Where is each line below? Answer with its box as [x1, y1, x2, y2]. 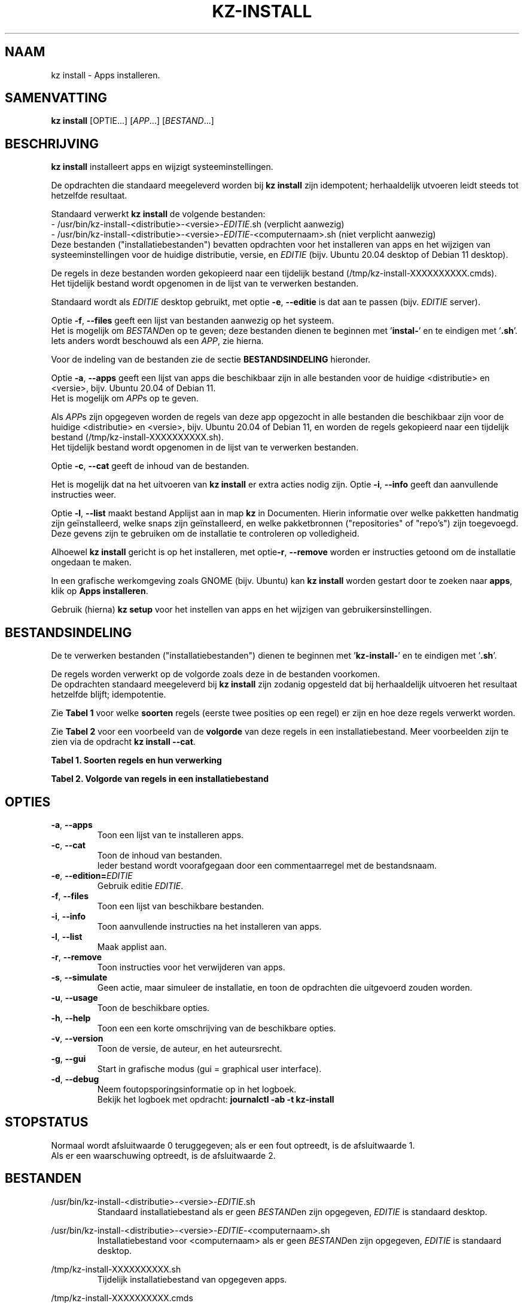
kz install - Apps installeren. [51, 69, 160, 80]
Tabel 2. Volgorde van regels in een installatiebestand [51, 774, 269, 784]
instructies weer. [51, 489, 116, 500]
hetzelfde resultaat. [51, 190, 127, 201]
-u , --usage [51, 992, 98, 1003]
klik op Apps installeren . [51, 586, 148, 596]
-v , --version [51, 1033, 103, 1043]
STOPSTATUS [5, 1115, 89, 1130]
